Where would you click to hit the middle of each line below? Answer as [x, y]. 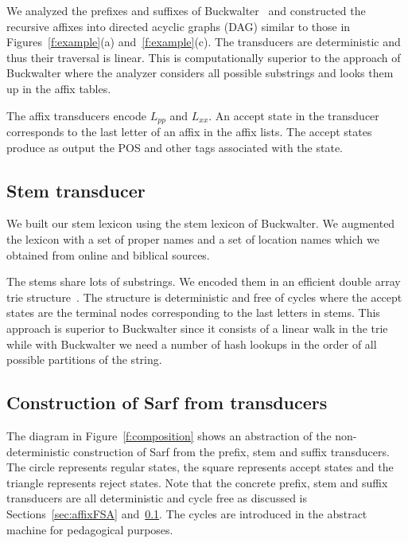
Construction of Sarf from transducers [167, 402]
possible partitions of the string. [84, 359]
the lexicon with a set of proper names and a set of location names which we [193, 239]
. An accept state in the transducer [294, 115]
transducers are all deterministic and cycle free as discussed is [157, 498]
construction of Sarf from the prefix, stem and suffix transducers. [231, 451]
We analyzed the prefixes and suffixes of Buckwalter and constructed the [186, 10]
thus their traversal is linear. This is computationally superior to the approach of [204, 57]
